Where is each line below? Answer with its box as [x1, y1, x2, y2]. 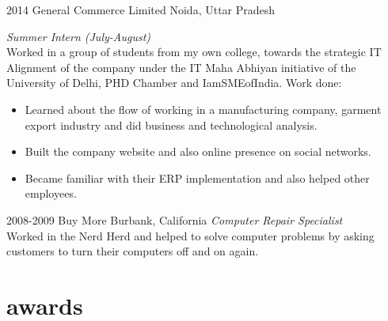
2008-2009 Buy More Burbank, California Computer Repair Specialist [6, 211, 343, 228]
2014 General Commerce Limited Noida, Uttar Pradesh [6, 2, 276, 17]
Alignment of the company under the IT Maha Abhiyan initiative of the [6, 59, 356, 75]
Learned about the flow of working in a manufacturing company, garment [25, 100, 382, 117]
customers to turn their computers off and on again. [6, 243, 259, 259]
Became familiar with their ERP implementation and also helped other [25, 169, 370, 186]
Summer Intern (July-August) [6, 28, 151, 44]
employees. [25, 185, 77, 202]
